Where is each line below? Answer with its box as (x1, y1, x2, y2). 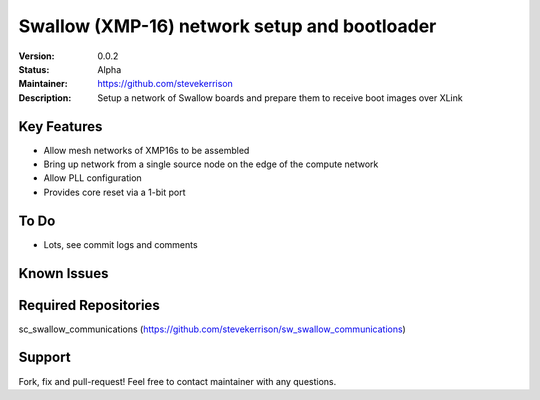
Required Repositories (18, 296, 160, 314)
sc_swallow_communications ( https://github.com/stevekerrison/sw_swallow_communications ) (18, 323, 407, 335)
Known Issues (18, 265, 109, 282)
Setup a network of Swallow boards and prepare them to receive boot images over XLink (97, 91, 464, 104)
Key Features (18, 118, 103, 135)
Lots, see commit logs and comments (43, 238, 199, 250)
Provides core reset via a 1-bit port (43, 186, 186, 198)
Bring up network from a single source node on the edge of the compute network (43, 158, 379, 170)
